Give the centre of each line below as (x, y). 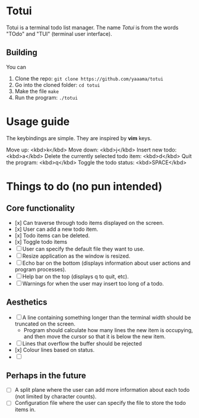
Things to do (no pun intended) (84, 186)
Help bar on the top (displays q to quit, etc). (75, 276)
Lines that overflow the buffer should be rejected (82, 343)
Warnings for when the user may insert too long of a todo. (93, 283)
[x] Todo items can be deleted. (52, 235)
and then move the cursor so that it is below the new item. (95, 336)
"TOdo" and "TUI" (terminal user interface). (59, 33)
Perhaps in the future (46, 375)
